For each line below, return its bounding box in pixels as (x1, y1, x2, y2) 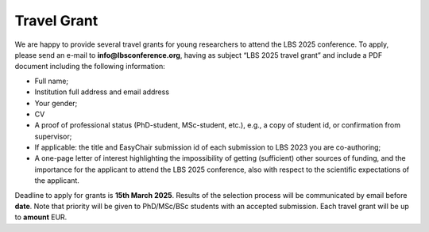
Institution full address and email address (34, 87, 170, 97)
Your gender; (34, 98, 78, 108)
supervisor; (34, 131, 72, 141)
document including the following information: (14, 62, 166, 71)
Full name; (34, 76, 69, 86)
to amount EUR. (14, 212, 68, 222)
